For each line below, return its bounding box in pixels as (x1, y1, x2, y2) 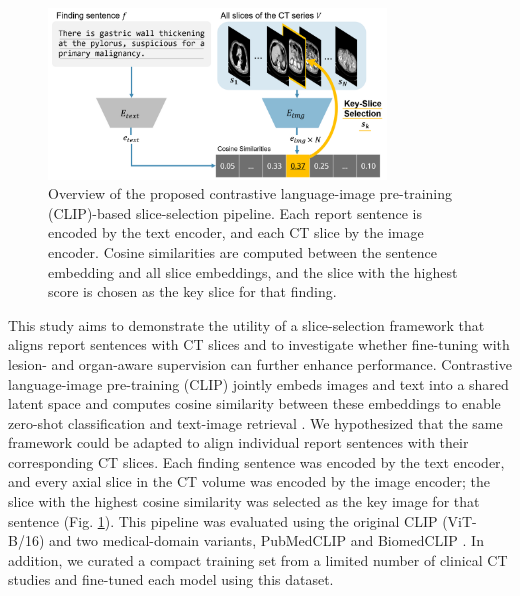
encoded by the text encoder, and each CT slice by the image (48, 222, 424, 243)
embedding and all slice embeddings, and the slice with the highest (48, 261, 458, 282)
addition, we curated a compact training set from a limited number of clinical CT (8, 549, 508, 570)
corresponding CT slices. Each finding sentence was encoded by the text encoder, (8, 451, 505, 472)
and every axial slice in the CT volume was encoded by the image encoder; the (8, 471, 491, 492)
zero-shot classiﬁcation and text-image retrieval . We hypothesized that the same (8, 412, 503, 433)
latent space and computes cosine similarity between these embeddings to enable (8, 393, 501, 414)
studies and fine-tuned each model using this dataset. (8, 569, 334, 590)
